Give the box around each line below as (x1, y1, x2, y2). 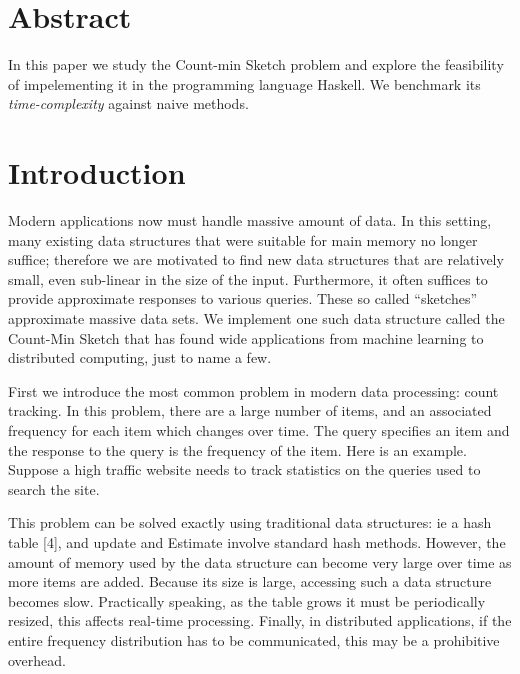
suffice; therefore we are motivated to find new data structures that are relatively (8, 249, 504, 270)
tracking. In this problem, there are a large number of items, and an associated (8, 400, 492, 421)
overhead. (8, 649, 66, 670)
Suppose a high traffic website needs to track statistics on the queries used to (8, 459, 481, 480)
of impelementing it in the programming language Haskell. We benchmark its (8, 73, 481, 94)
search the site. (8, 478, 100, 499)
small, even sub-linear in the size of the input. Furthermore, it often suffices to (8, 268, 488, 289)
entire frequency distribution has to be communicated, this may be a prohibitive (8, 629, 500, 650)
